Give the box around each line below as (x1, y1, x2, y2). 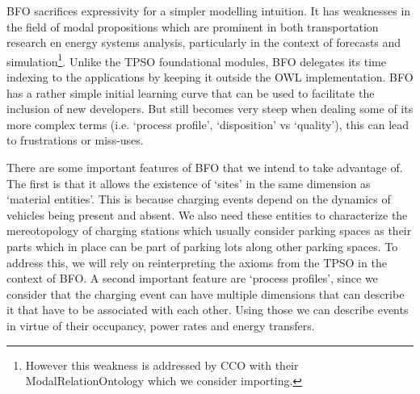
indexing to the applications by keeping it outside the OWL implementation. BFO (6, 69, 414, 86)
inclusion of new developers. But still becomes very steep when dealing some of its (6, 100, 414, 117)
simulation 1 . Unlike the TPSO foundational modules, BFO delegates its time (6, 50, 386, 69)
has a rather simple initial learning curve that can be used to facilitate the (6, 84, 375, 101)
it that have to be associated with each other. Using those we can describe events (6, 301, 409, 318)
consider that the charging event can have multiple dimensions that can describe (6, 285, 405, 302)
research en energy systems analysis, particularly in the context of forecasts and (6, 34, 401, 51)
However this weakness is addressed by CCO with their (25, 356, 299, 373)
